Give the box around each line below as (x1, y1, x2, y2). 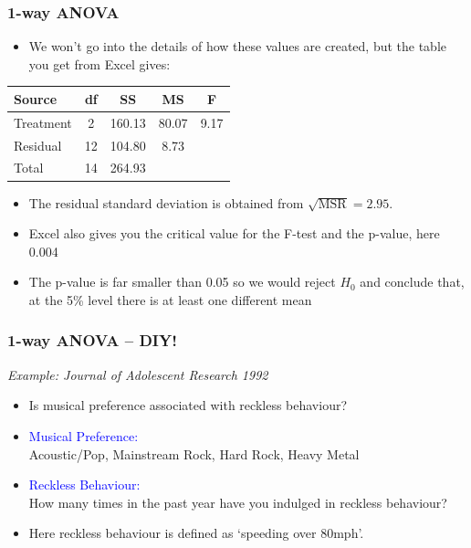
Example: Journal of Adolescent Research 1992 (7, 364, 268, 384)
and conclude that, (360, 272, 465, 291)
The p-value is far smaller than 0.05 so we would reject (28, 272, 336, 291)
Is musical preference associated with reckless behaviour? (28, 395, 348, 415)
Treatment (14, 112, 72, 132)
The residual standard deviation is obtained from (28, 193, 304, 212)
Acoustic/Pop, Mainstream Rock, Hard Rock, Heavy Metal (28, 444, 360, 463)
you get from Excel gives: (28, 54, 171, 73)
